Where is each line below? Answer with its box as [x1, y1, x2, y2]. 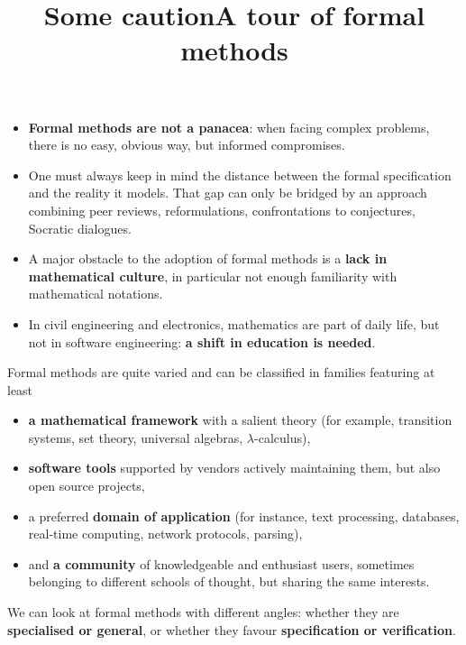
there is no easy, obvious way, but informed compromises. [28, 135, 345, 154]
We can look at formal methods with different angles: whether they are [7, 603, 399, 622]
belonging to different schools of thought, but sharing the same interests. [28, 572, 430, 591]
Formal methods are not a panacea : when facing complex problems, [28, 117, 430, 136]
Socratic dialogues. [28, 218, 132, 237]
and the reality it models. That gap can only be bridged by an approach [28, 183, 427, 202]
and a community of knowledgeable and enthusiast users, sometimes [28, 554, 415, 573]
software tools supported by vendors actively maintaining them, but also [28, 458, 441, 477]
